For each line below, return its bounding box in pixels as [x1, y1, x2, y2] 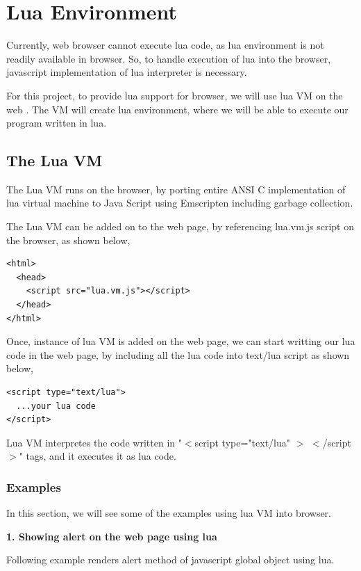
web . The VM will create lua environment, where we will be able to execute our [6, 102, 349, 116]
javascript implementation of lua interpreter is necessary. [6, 65, 247, 79]
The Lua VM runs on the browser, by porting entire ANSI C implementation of [6, 182, 346, 196]
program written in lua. [6, 115, 107, 130]
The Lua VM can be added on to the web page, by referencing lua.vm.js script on [6, 219, 354, 234]
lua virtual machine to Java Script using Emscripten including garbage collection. [6, 195, 353, 210]
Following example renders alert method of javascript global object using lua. [6, 552, 335, 567]
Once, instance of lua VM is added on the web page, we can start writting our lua [6, 334, 355, 348]
